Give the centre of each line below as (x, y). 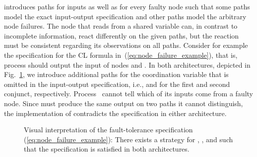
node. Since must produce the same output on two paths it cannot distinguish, (124, 103)
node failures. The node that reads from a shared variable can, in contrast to (121, 26)
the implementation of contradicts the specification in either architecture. (115, 113)
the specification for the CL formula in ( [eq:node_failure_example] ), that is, (121, 55)
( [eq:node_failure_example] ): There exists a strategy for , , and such (128, 139)
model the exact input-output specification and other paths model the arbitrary (125, 16)
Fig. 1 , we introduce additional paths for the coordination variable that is (116, 74)
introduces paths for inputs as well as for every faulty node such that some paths (127, 6)
